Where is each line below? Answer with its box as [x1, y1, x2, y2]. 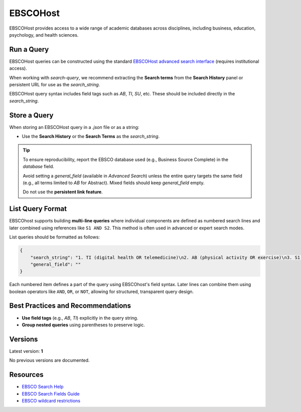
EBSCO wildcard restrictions [22, 397, 80, 403]
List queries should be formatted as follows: [9, 234, 100, 240]
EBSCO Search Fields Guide [22, 390, 80, 396]
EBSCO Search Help [22, 384, 64, 390]
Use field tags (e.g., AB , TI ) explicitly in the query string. [22, 315, 138, 321]
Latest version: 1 [9, 348, 43, 354]
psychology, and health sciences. [9, 32, 79, 38]
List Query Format [9, 205, 67, 213]
